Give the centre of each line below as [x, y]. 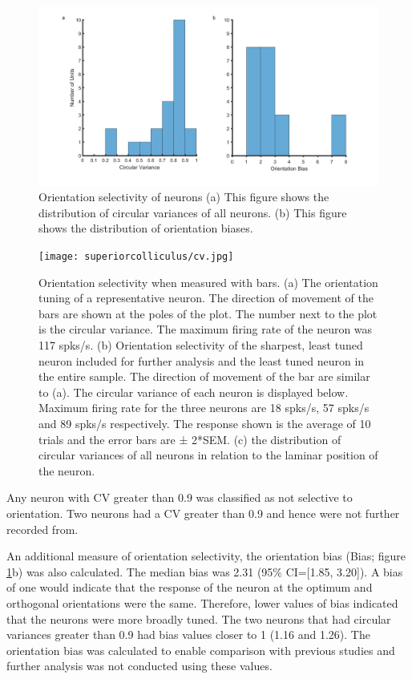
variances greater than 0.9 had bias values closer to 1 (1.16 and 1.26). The [188, 635]
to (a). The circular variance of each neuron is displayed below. [194, 392]
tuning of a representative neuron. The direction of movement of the [206, 298]
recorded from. [42, 529]
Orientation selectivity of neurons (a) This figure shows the [184, 197]
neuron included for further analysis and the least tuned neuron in [202, 360]
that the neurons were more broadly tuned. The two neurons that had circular [199, 618]
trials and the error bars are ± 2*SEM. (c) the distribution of [190, 439]
